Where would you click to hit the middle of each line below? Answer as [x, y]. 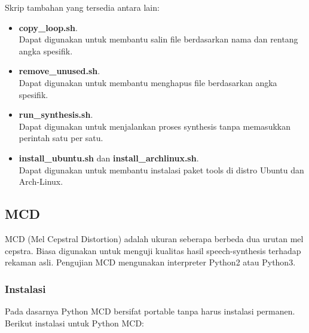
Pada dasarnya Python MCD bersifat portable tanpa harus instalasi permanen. [150, 311]
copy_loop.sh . [48, 27]
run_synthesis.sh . [56, 114]
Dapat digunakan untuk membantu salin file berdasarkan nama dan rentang [158, 39]
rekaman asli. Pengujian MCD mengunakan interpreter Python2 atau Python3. [150, 262]
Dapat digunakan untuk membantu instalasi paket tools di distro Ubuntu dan [161, 169]
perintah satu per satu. [61, 138]
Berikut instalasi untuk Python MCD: [74, 323]
